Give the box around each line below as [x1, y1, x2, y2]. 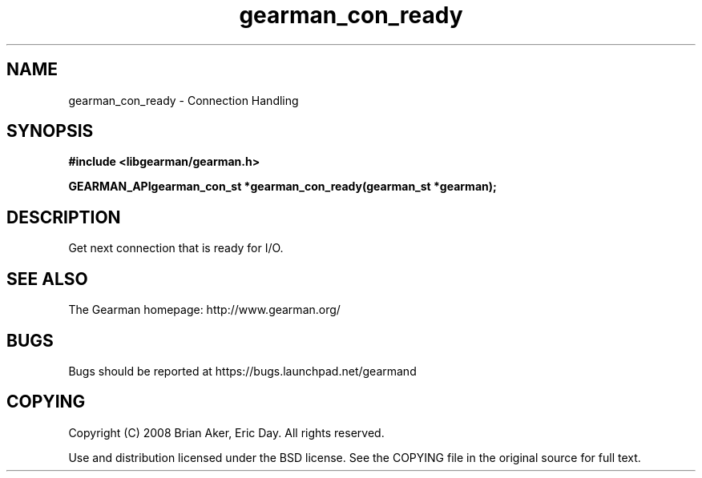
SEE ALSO [6, 268, 88, 289]
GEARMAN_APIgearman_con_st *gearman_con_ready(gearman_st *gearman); [68, 179, 497, 194]
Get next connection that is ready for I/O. [68, 241, 284, 255]
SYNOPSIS [6, 121, 94, 142]
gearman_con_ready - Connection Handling [68, 93, 299, 107]
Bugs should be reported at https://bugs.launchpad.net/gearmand [68, 364, 417, 378]
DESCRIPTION [6, 207, 121, 227]
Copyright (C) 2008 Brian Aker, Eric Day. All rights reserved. [68, 425, 385, 440]
